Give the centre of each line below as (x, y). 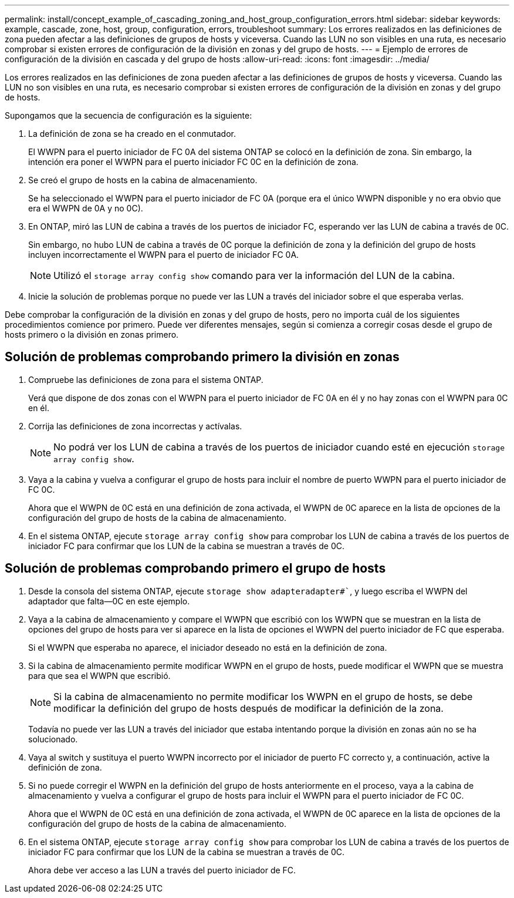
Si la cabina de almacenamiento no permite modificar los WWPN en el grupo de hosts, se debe (263, 696)
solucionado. (53, 739)
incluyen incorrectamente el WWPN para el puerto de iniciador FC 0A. (164, 255)
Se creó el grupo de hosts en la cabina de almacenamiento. (143, 180)
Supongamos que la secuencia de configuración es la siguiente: (128, 115)
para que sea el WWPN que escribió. (99, 675)
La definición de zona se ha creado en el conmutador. (132, 134)
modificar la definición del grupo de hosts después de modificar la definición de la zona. (248, 708)
